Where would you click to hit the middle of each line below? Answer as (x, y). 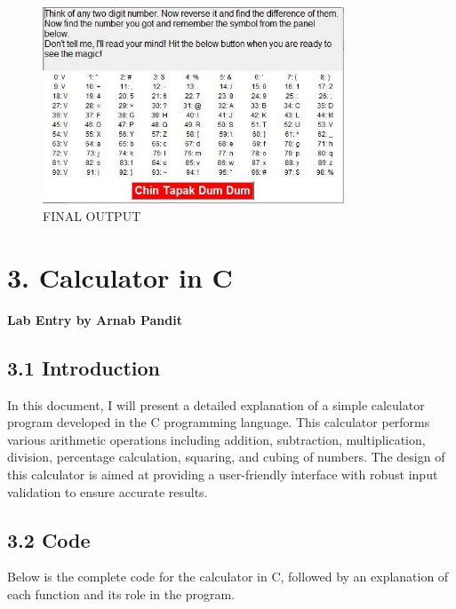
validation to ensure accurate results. (108, 491)
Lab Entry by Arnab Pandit (95, 319)
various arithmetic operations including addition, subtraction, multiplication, (216, 439)
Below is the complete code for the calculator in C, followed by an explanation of (228, 577)
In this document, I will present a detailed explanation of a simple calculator (216, 404)
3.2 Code (49, 539)
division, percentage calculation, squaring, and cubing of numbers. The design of (226, 457)
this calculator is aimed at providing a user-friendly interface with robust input (223, 474)
